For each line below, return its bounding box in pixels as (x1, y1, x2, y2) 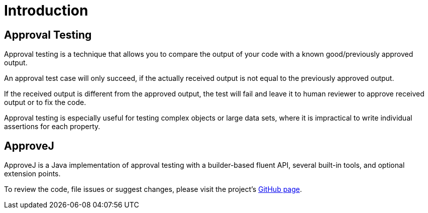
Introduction (4, 2, 88, 19)
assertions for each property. (4, 122, 100, 131)
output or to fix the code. (4, 98, 86, 107)
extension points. (4, 169, 61, 178)
